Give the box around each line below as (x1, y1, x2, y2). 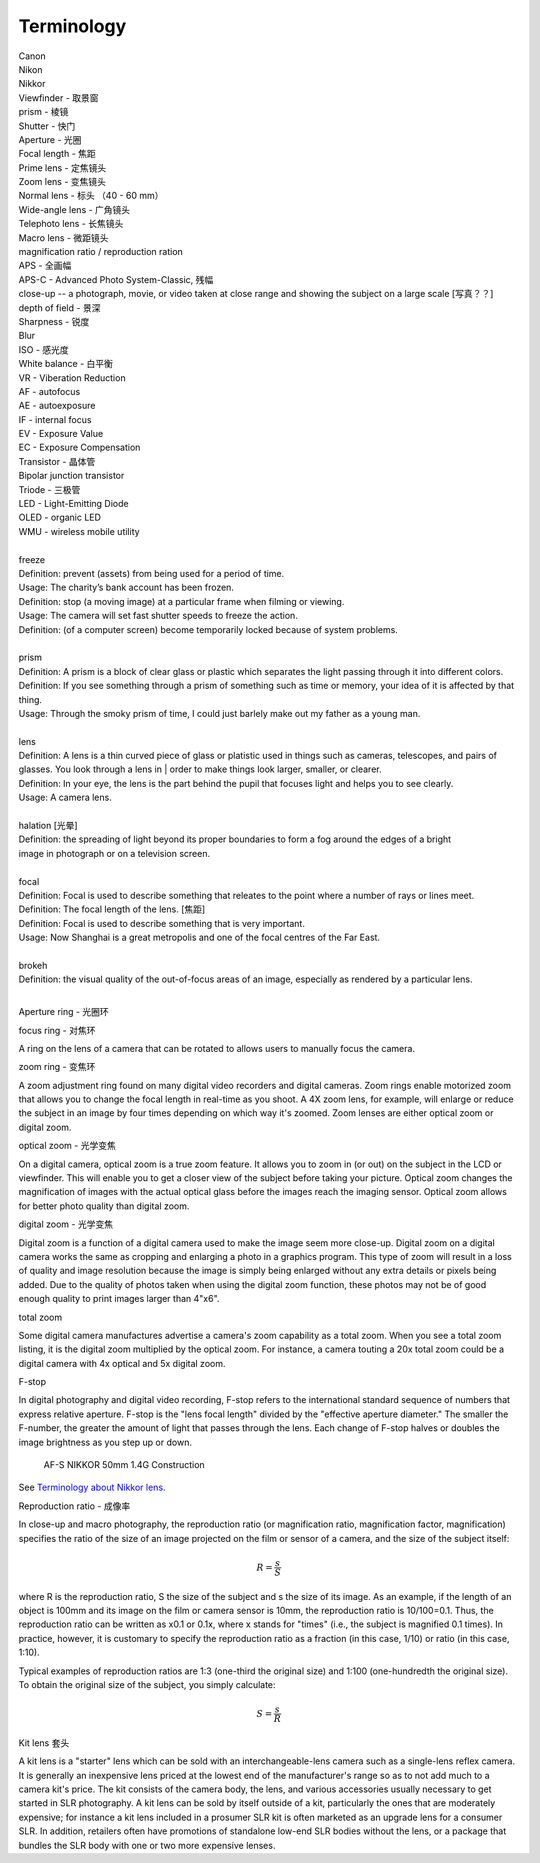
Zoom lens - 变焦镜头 (18, 176, 107, 188)
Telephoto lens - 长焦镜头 (18, 218, 124, 230)
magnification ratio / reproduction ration (18, 246, 184, 258)
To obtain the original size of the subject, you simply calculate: (18, 1678, 276, 1690)
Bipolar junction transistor (18, 470, 125, 482)
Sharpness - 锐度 (18, 315, 90, 327)
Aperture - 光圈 (18, 133, 82, 145)
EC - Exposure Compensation (18, 441, 141, 454)
